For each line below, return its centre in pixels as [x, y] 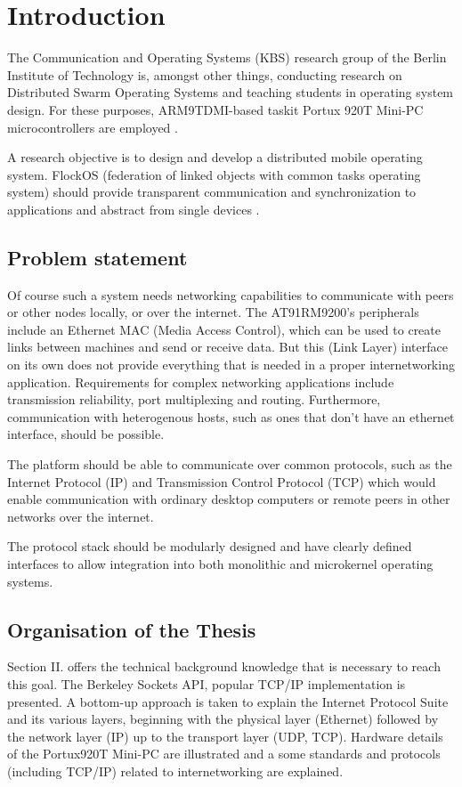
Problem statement [97, 257]
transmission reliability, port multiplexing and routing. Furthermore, [194, 399]
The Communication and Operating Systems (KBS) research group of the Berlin [227, 57]
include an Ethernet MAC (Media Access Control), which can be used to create [224, 329]
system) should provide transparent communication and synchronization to [212, 192]
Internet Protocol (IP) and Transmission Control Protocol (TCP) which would [222, 481]
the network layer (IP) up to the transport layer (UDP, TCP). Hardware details [225, 736]
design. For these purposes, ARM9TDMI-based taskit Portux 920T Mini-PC [215, 109]
